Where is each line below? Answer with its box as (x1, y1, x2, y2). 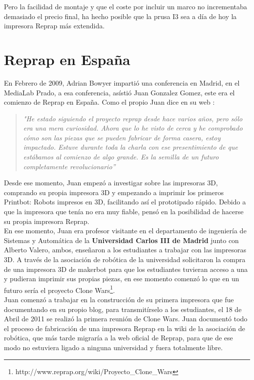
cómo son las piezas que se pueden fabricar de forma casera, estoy (23, 132, 221, 142)
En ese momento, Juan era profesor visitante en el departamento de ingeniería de (4, 225, 247, 236)
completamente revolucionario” (23, 161, 116, 171)
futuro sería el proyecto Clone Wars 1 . (4, 283, 115, 295)
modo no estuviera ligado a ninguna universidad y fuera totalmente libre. (4, 342, 223, 352)
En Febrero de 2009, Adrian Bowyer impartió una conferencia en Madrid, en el (4, 77, 240, 88)
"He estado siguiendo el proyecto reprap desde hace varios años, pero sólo (23, 113, 243, 123)
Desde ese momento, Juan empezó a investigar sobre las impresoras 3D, (4, 178, 218, 188)
